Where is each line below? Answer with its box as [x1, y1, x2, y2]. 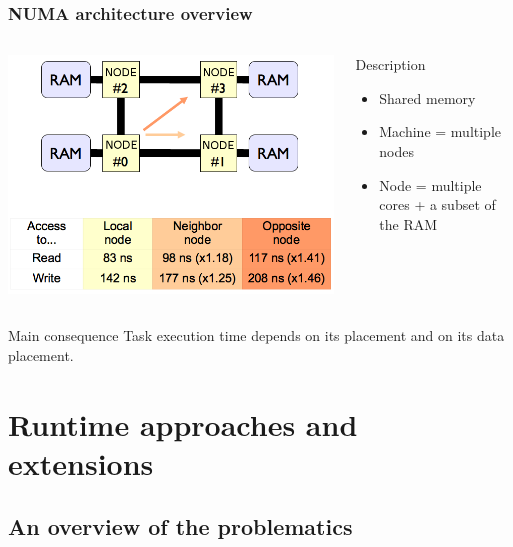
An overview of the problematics [8, 511, 353, 542]
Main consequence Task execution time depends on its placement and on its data [8, 325, 505, 346]
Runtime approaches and [8, 403, 358, 444]
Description [355, 54, 426, 75]
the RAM [379, 213, 438, 234]
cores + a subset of [379, 194, 496, 215]
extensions [8, 442, 154, 483]
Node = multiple [379, 174, 482, 195]
